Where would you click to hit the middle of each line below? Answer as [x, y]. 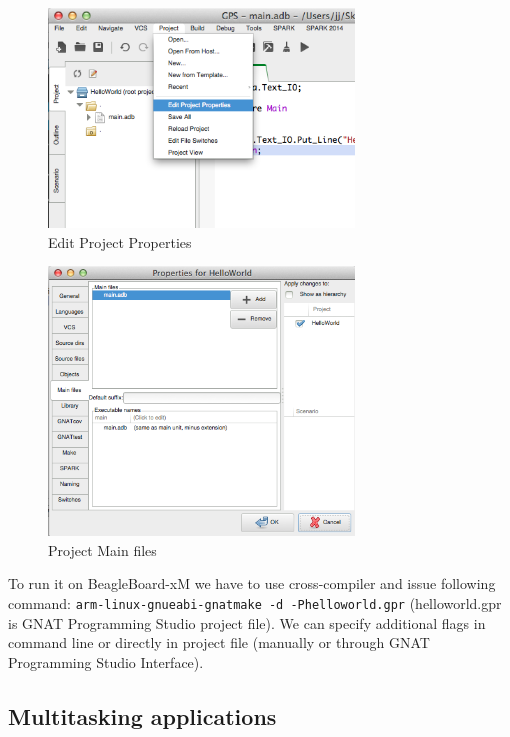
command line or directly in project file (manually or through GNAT [219, 642]
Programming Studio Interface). [106, 661]
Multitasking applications [142, 715]
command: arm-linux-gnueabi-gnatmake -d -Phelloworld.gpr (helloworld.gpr [255, 603]
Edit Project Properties [120, 241]
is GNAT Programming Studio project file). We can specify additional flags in [247, 622]
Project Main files [102, 549]
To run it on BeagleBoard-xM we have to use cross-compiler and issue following [252, 583]
